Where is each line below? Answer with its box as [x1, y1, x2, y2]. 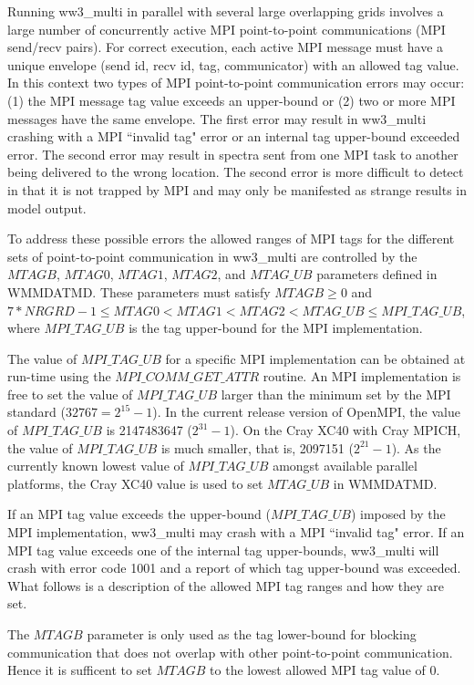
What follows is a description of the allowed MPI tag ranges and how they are [7, 576, 444, 595]
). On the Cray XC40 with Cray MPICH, [230, 420, 461, 440]
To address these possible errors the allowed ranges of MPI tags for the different [7, 229, 455, 248]
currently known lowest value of [7, 456, 184, 475]
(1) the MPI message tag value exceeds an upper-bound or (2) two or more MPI [7, 90, 456, 109]
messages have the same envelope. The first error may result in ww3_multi [7, 109, 427, 128]
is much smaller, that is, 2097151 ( [160, 438, 354, 457]
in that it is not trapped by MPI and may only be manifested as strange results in [7, 180, 468, 199]
